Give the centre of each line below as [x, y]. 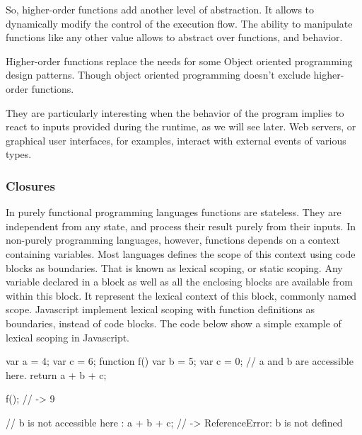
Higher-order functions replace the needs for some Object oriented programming [179, 61]
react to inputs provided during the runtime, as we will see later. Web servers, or [181, 126]
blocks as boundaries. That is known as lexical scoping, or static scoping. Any [174, 267]
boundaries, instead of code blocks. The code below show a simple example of [174, 323]
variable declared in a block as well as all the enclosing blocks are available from [179, 282]
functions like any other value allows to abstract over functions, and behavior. [174, 37]
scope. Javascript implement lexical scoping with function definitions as [160, 309]
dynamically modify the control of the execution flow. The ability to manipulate [179, 23]
